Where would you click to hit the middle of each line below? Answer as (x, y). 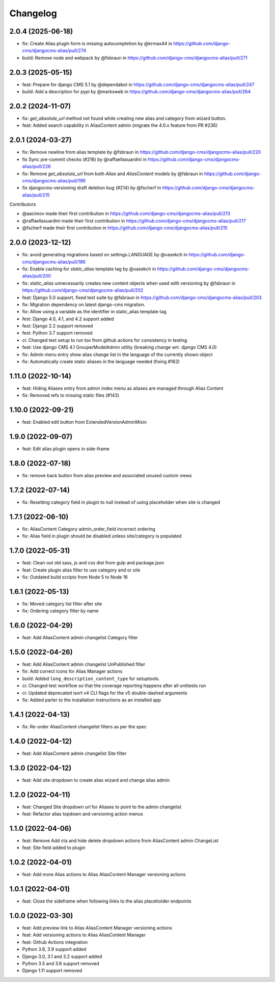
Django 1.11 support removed (52, 971)
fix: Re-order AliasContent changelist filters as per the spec (85, 726)
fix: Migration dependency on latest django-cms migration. (84, 304)
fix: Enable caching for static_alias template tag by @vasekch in (89, 269)
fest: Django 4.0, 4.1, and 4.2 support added (68, 319)
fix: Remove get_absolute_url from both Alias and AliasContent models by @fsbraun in (113, 174)
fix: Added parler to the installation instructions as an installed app (92, 700)
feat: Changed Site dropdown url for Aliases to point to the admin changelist (102, 807)
